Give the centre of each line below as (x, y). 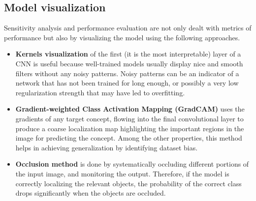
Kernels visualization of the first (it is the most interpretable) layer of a (128, 54)
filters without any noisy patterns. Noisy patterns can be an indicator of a (127, 73)
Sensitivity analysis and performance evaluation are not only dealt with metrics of (128, 28)
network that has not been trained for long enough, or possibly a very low (127, 83)
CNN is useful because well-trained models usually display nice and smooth (129, 63)
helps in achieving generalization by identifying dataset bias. (107, 147)
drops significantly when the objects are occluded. (91, 193)
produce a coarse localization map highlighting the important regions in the (130, 128)
